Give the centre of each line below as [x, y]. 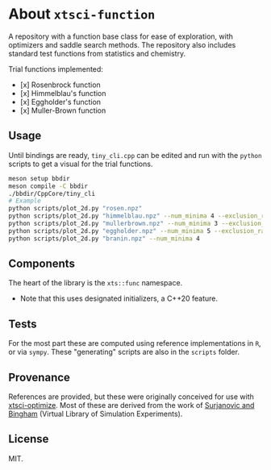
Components [42, 264]
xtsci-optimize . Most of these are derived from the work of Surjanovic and [131, 406]
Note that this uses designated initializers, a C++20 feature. [119, 298]
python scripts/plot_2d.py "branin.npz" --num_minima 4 [104, 239]
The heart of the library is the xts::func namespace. [96, 283]
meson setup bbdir [39, 178]
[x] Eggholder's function [60, 102]
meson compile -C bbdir [48, 186]
